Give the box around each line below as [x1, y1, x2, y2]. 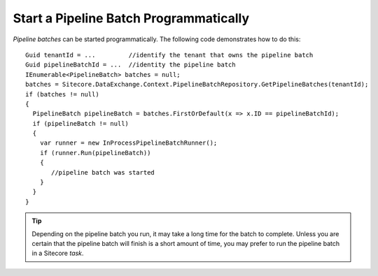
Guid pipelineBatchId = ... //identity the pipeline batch [25, 61, 236, 69]
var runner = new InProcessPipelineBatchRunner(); [39, 139, 218, 147]
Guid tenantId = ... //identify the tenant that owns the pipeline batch [25, 51, 314, 59]
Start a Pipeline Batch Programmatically [13, 10, 250, 26]
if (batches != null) [25, 90, 99, 98]
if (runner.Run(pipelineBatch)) [39, 149, 151, 157]
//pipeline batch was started [51, 168, 155, 176]
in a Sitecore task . [31, 249, 84, 258]
